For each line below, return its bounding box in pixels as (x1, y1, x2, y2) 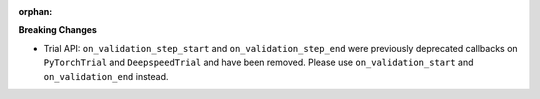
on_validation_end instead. (43, 70, 169, 82)
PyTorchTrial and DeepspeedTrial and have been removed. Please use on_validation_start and (43, 56, 474, 69)
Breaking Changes (18, 24, 97, 36)
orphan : (18, 6, 53, 17)
